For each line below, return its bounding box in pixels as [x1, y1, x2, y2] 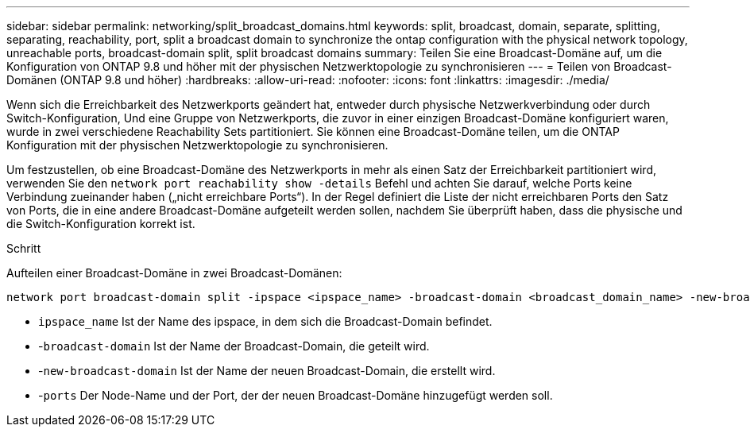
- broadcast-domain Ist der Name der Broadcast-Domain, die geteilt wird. [38, 339, 430, 353]
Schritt [6, 242, 41, 255]
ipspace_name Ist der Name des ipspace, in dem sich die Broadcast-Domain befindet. [38, 315, 493, 328]
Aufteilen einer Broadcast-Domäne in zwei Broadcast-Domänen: [6, 266, 342, 280]
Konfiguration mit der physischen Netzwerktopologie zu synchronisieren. [6, 138, 389, 152]
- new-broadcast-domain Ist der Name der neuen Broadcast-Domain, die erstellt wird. [38, 364, 496, 377]
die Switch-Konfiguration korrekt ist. [6, 217, 195, 230]
